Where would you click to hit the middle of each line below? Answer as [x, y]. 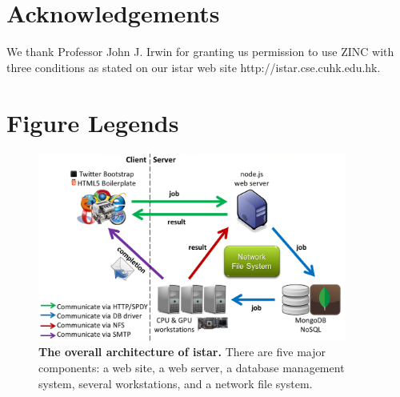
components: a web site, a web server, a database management [192, 367]
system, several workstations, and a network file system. [176, 383]
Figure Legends [93, 122]
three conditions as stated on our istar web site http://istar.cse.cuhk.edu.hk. [194, 67]
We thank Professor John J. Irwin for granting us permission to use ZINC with [200, 52]
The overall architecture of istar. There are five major [182, 352]
